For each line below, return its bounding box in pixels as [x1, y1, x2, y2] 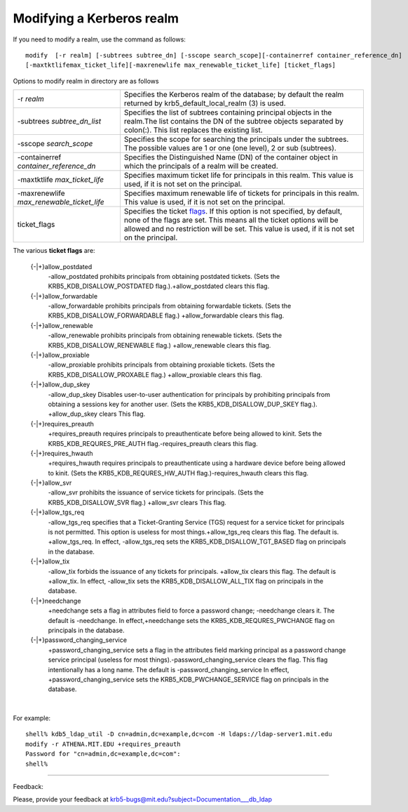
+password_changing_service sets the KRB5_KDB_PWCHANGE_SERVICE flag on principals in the [48, 675, 329, 683]
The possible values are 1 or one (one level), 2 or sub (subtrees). [123, 143, 336, 153]
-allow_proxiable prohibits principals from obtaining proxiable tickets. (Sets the [48, 360, 276, 369]
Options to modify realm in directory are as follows [13, 77, 159, 85]
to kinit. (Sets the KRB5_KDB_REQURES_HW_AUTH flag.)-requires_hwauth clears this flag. [48, 469, 308, 477]
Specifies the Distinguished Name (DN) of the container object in [123, 152, 339, 162]
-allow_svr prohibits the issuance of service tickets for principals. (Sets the [48, 488, 264, 497]
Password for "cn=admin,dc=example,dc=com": [25, 750, 182, 758]
